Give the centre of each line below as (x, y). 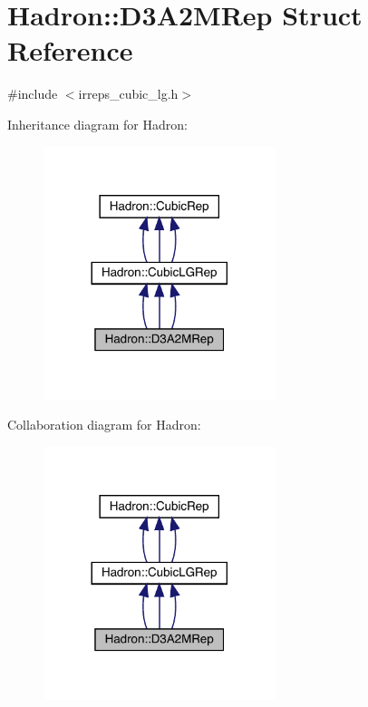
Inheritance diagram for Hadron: (97, 124)
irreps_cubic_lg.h (128, 94)
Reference (70, 50)
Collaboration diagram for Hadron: (104, 425)
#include (33, 94)
